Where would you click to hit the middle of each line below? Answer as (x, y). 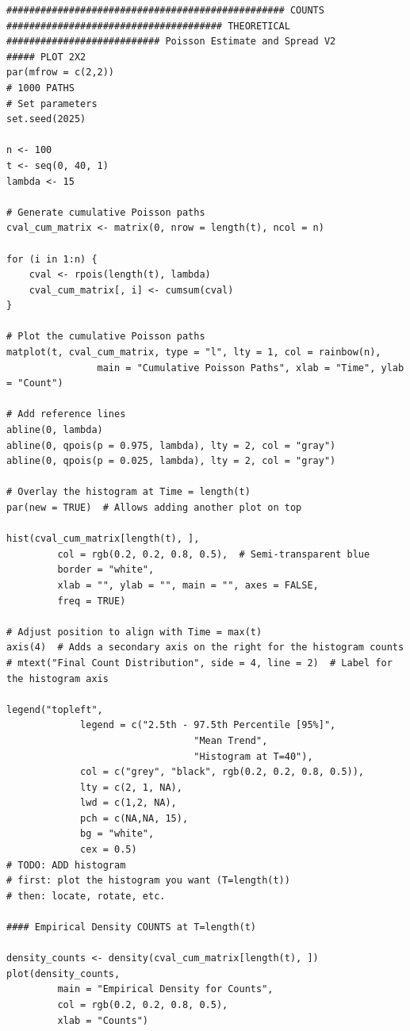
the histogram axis (57, 678)
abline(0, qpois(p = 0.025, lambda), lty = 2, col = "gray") (171, 461)
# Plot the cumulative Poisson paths (106, 337)
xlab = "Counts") (103, 1020)
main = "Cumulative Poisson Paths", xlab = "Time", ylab (251, 368)
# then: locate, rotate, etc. (86, 896)
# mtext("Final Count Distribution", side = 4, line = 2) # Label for (199, 663)
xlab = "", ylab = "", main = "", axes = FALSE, (188, 585)
